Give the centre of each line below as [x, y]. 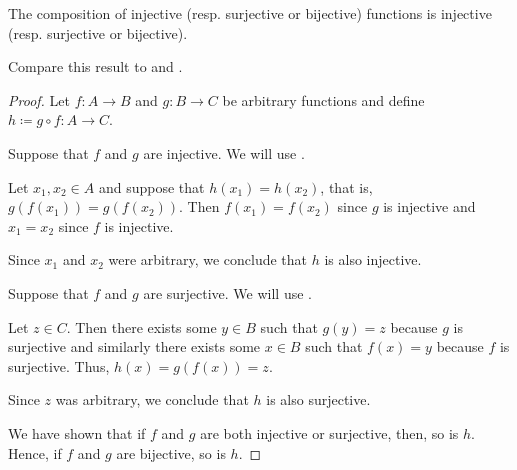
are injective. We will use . [224, 152]
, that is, [346, 186]
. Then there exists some [141, 326]
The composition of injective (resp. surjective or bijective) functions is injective [250, 13]
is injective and [429, 206]
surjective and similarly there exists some [134, 346]
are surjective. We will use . [227, 292]
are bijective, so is [171, 452]
